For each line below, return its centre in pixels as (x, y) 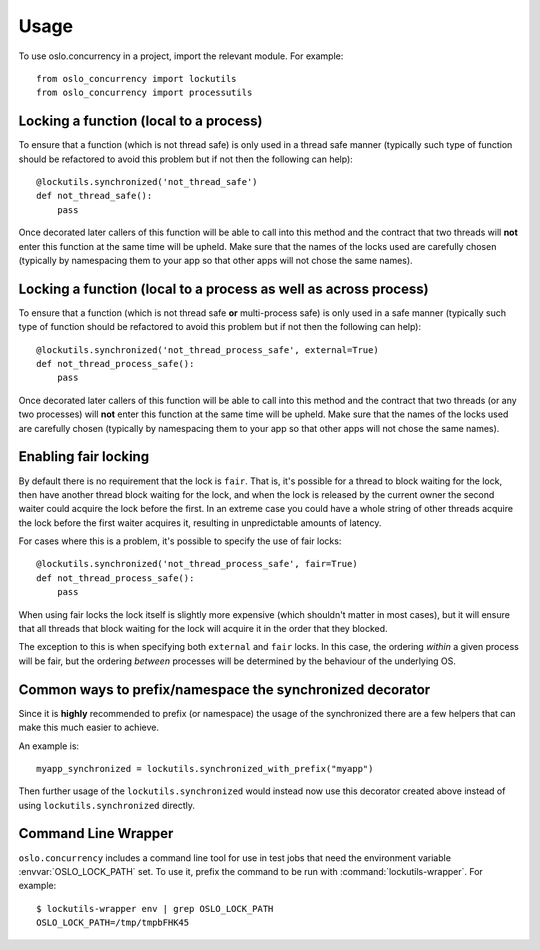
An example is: (49, 746)
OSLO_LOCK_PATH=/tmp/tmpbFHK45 (113, 923)
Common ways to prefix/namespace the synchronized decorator (224, 689)
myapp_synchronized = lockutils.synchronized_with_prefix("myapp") (205, 768)
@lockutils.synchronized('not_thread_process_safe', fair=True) (197, 564)
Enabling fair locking (84, 456)
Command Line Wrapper (96, 833)
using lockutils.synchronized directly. (106, 805)
